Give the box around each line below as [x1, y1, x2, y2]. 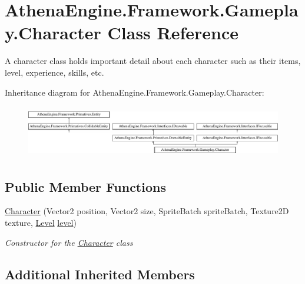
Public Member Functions [5, 177, 166, 195]
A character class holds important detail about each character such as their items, [5, 55, 301, 67]
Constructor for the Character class [5, 236, 133, 248]
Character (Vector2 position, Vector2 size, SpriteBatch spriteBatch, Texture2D [5, 205, 289, 217]
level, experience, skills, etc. [5, 66, 104, 78]
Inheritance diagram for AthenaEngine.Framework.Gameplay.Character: [5, 86, 264, 98]
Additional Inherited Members [5, 265, 195, 283]
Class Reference [107, 21, 239, 45]
